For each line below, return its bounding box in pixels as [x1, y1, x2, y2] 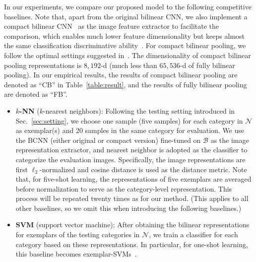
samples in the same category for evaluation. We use [85, 125, 245, 135]
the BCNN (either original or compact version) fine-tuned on [15, 134, 201, 145]
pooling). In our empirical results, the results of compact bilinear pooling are [4, 69, 238, 80]
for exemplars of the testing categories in [15, 229, 140, 240]
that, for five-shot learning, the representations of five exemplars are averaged [15, 174, 252, 184]
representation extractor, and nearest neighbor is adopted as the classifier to [15, 144, 248, 155]
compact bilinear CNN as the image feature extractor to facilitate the [4, 21, 219, 31]
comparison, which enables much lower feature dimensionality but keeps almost [4, 30, 245, 41]
